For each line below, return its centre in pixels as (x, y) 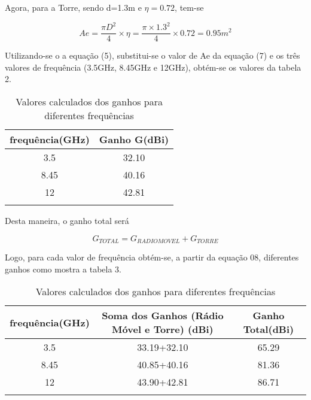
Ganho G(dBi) (134, 139)
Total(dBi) (269, 329)
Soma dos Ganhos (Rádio (163, 316)
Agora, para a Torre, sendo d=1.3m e (73, 7)
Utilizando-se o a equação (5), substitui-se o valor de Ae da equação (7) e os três (153, 55)
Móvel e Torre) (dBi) (163, 329)
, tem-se (189, 7)
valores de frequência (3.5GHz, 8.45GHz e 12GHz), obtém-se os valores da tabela (153, 67)
